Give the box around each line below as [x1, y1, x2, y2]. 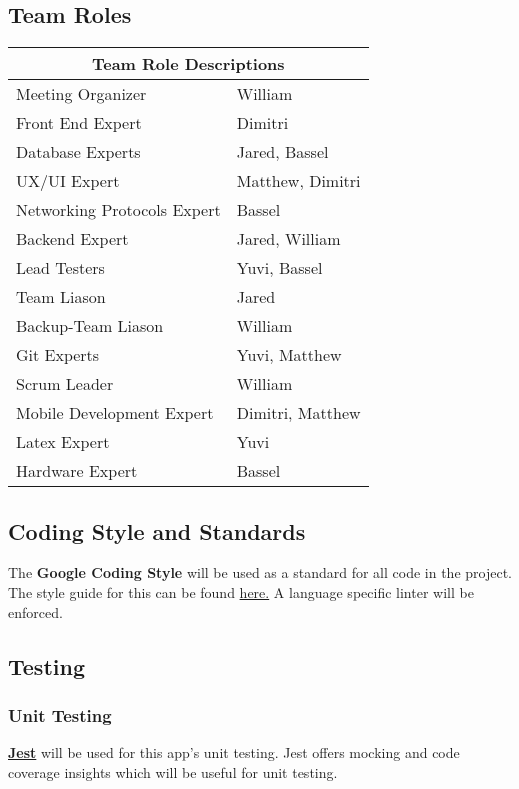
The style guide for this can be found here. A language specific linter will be [8, 582, 474, 602]
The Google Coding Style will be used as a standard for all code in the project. [8, 562, 512, 583]
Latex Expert [16, 430, 110, 454]
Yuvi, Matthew [236, 343, 342, 367]
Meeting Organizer [16, 82, 147, 106]
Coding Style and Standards [8, 515, 306, 546]
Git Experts [16, 343, 100, 367]
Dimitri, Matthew [236, 401, 361, 425]
